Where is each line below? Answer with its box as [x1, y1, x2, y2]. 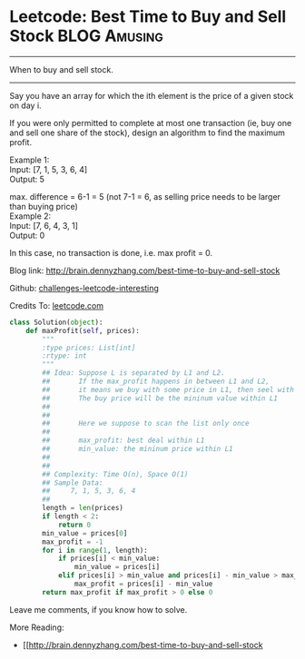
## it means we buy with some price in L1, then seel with [42, 385, 295, 394]
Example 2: [9, 211, 52, 221]
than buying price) [9, 201, 79, 211]
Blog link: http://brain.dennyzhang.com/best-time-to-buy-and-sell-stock [9, 265, 280, 276]
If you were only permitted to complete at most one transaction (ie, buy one [9, 117, 292, 128]
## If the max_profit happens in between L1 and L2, [42, 377, 271, 387]
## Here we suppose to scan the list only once [42, 419, 250, 428]
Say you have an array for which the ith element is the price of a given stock [9, 90, 294, 101]
